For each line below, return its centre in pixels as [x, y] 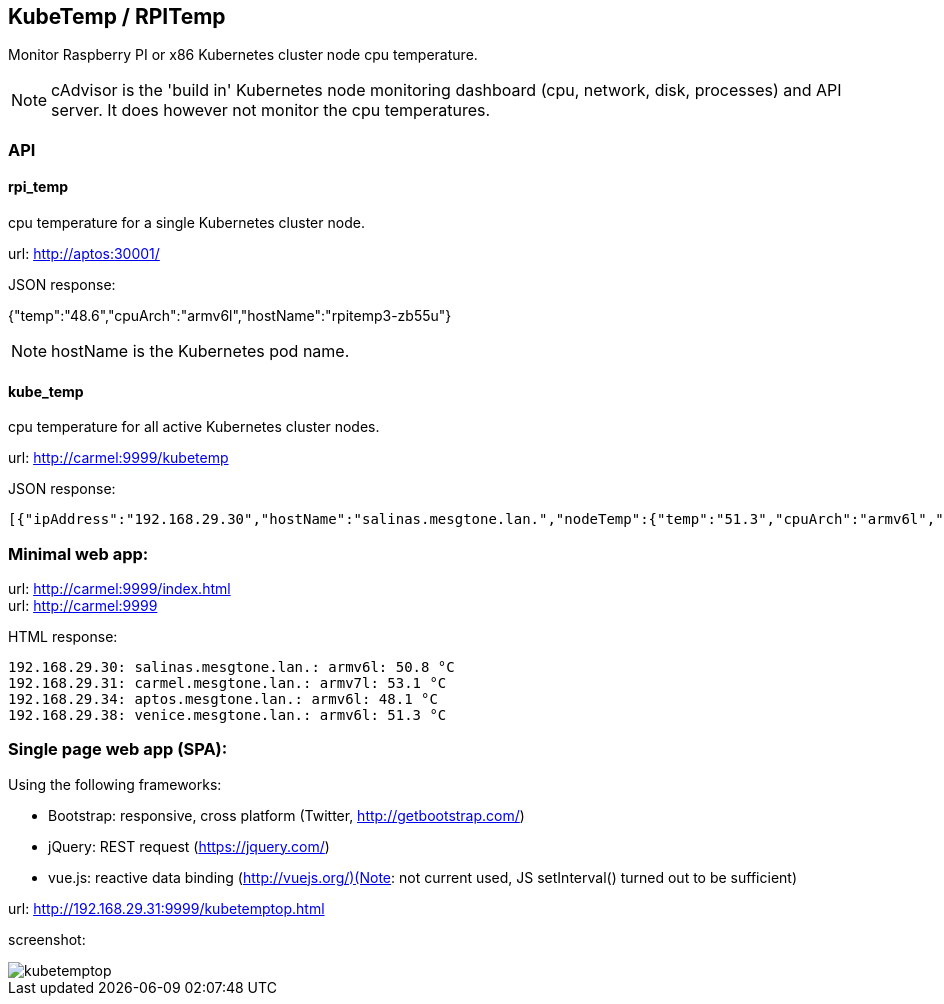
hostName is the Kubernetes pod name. [200, 351]
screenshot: [47, 939]
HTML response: [63, 636]
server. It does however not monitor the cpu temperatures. [271, 110]
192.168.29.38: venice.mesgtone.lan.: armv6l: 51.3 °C [227, 714]
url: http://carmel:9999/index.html [119, 588]
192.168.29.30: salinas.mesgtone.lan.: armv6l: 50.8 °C [231, 666]
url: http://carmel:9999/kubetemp [118, 458]
